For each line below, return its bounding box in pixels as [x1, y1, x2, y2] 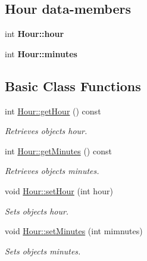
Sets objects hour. [5, 204, 69, 217]
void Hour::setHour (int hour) [5, 184, 113, 197]
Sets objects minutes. [5, 244, 81, 257]
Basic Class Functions [5, 76, 141, 95]
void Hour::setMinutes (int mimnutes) [5, 225, 143, 237]
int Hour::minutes [5, 47, 77, 60]
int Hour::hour [5, 27, 64, 40]
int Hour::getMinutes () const [5, 144, 112, 157]
